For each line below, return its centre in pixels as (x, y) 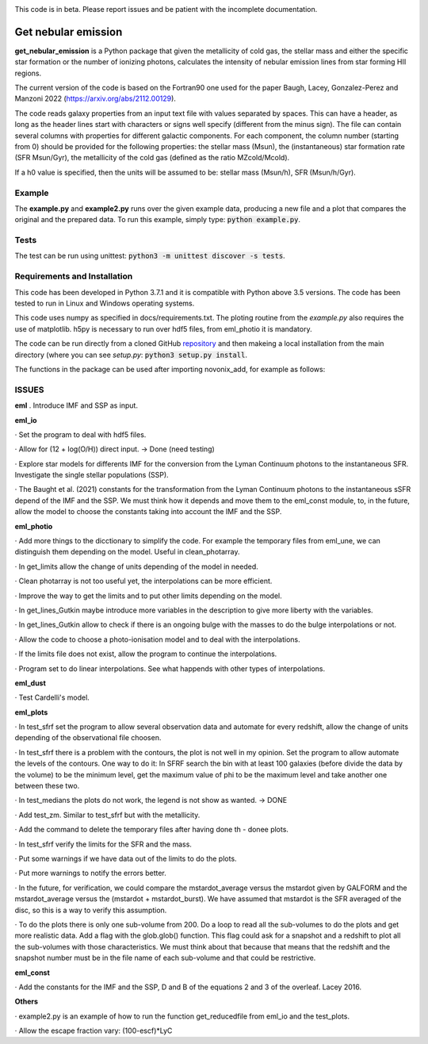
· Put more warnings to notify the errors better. (90, 873)
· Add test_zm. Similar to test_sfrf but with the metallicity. (107, 815)
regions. (28, 73)
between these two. (47, 786)
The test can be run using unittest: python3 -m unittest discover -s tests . (150, 256)
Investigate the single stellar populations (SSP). (92, 475)
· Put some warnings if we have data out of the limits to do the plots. (126, 858)
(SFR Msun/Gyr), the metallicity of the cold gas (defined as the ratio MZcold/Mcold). (152, 158)
